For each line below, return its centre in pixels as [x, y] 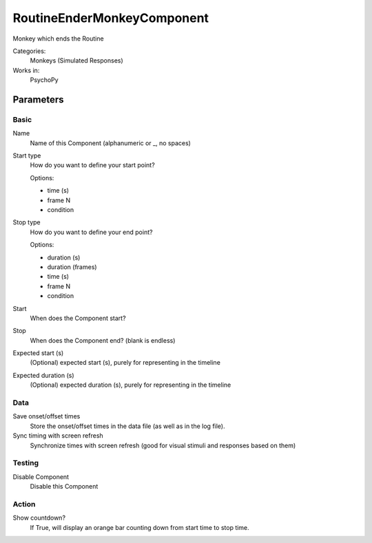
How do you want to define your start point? [92, 165]
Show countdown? [39, 518]
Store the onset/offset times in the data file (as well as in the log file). [127, 426]
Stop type [27, 222]
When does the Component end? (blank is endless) [103, 340]
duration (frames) [72, 267]
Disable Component [41, 477]
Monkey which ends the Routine [58, 39]
